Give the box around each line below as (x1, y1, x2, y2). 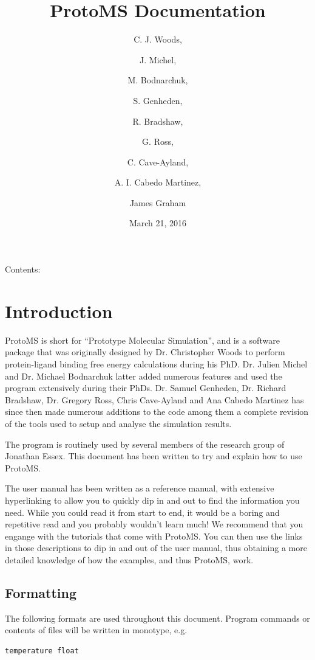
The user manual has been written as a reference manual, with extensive (5, 482, 274, 495)
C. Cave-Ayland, (127, 155, 189, 168)
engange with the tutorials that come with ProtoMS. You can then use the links (5, 529, 303, 542)
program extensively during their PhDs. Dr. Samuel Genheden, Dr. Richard (5, 381, 286, 394)
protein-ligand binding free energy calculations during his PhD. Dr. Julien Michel (5, 357, 308, 370)
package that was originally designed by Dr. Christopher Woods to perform (5, 346, 285, 358)
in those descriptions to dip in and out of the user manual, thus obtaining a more (5, 541, 307, 554)
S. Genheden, (133, 94, 183, 106)
